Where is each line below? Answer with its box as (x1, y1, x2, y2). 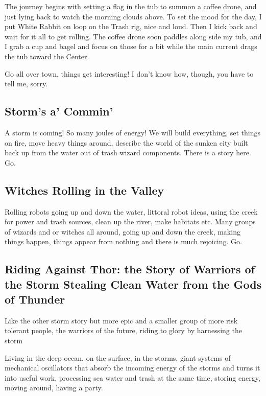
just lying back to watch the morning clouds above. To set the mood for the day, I (5, 11, 262, 21)
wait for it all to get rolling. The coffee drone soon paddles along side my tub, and (5, 31, 262, 41)
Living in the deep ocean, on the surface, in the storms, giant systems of (5, 352, 231, 363)
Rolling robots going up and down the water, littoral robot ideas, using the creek (5, 206, 258, 217)
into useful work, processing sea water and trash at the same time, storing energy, (5, 372, 260, 383)
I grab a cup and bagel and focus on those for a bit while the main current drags (5, 41, 257, 52)
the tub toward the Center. (5, 51, 89, 61)
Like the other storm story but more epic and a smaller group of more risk (5, 315, 238, 325)
